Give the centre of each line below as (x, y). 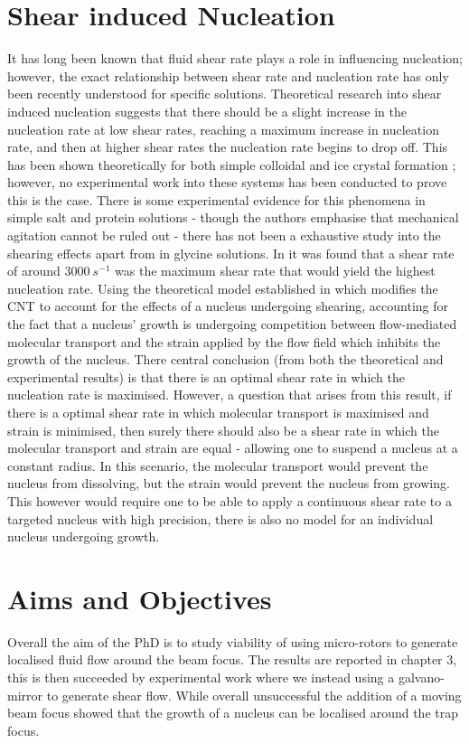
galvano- (421, 677)
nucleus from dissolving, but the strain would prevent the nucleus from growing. (229, 483)
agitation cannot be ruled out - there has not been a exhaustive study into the (224, 235)
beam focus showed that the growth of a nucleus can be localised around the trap (233, 713)
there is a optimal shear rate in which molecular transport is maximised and (218, 412)
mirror (25, 695)
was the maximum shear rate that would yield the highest (275, 271)
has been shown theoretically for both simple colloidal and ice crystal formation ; (232, 164)
